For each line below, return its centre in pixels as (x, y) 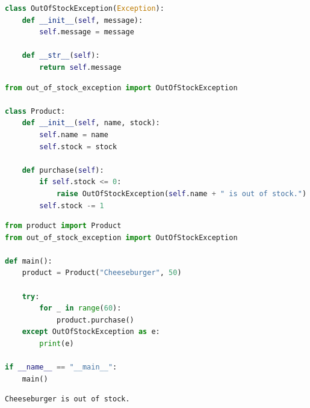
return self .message (80, 67)
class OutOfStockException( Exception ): (85, 8)
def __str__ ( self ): (61, 56)
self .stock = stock (78, 147)
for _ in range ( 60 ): (80, 308)
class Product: (35, 111)
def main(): (29, 261)
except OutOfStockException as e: (91, 332)
